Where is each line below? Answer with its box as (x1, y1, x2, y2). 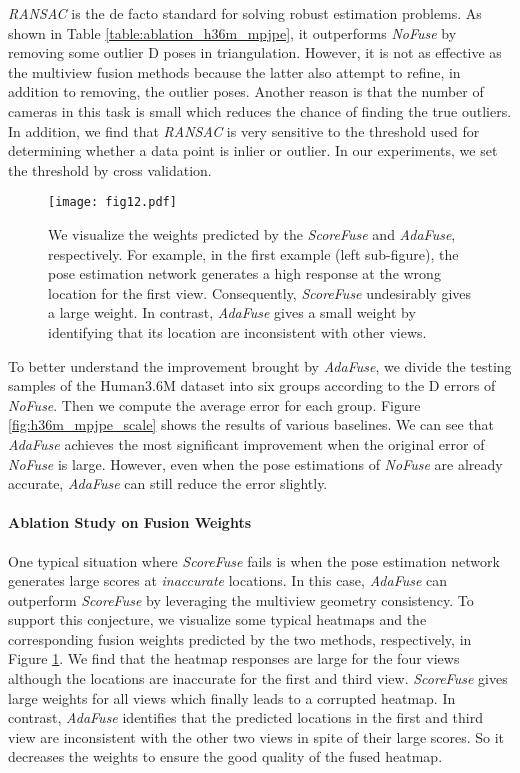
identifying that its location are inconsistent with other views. (48, 321, 427, 342)
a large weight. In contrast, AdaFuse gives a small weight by (48, 302, 416, 323)
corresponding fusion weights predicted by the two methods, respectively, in (8, 628, 472, 649)
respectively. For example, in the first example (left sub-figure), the (48, 243, 459, 264)
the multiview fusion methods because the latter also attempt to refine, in (8, 61, 461, 82)
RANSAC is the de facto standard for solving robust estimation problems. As (8, 3, 482, 23)
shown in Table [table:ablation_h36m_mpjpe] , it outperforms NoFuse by (8, 22, 457, 43)
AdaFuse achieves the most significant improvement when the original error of (8, 433, 485, 454)
